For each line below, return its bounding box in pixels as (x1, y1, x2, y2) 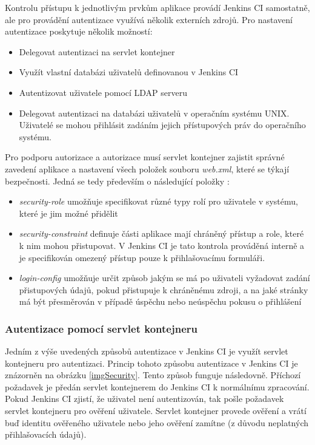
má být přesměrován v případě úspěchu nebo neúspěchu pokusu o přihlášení (19, 295, 302, 308)
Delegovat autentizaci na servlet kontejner (19, 45, 175, 58)
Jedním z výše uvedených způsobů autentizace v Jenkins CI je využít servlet (5, 345, 288, 358)
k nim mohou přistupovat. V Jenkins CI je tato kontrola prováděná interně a (19, 239, 305, 251)
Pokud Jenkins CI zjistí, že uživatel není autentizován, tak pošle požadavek (5, 392, 284, 405)
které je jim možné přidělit (19, 206, 118, 219)
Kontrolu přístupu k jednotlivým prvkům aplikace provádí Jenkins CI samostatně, (5, 1, 310, 13)
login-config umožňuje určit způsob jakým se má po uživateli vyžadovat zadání (19, 271, 310, 284)
